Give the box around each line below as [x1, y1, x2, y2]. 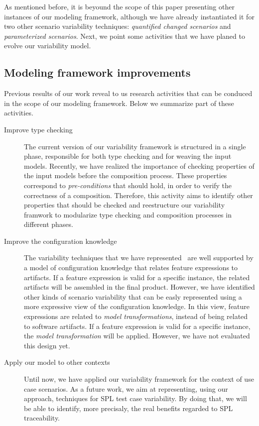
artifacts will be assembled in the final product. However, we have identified [24, 282, 255, 292]
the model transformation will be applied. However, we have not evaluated [24, 330, 250, 341]
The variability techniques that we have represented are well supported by [24, 252, 254, 263]
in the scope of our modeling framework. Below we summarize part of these [4, 98, 234, 108]
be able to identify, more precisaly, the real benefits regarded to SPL [24, 403, 233, 413]
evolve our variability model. [4, 40, 91, 51]
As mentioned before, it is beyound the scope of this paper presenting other [4, 1, 235, 11]
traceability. [24, 413, 60, 423]
